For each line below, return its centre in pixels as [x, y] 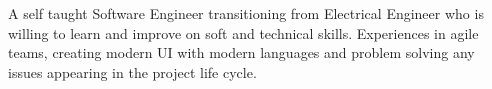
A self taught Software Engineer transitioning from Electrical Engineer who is [246, 13]
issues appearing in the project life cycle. [132, 71]
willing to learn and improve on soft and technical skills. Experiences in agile [243, 32]
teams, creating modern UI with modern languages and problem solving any [241, 52]
